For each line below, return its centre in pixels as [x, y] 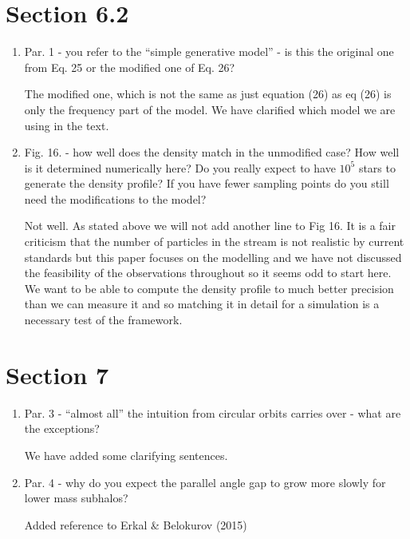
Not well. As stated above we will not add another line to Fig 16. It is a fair [210, 226]
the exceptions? [62, 428]
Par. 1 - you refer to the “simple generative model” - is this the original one [209, 52]
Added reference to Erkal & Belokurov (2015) [136, 524]
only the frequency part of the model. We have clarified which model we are [210, 109]
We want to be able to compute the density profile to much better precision [209, 288]
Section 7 [57, 374]
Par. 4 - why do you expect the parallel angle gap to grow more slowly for [205, 482]
